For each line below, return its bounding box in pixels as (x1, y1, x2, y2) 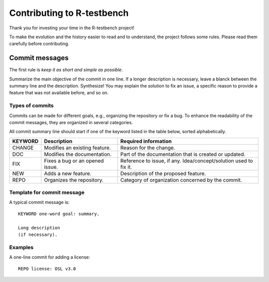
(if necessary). (18, 232, 58, 238)
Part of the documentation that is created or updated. (120, 150, 246, 157)
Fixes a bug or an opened (44, 157, 104, 164)
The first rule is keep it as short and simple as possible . (9, 67, 123, 73)
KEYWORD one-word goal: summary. (18, 211, 100, 216)
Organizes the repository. (44, 176, 104, 183)
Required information (120, 138, 172, 144)
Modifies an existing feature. (44, 144, 111, 151)
